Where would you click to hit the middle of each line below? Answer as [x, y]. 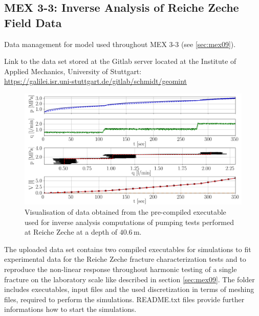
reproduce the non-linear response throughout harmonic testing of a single [121, 269]
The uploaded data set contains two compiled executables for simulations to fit [128, 249]
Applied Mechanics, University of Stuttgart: [73, 71]
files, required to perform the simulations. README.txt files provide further [124, 299]
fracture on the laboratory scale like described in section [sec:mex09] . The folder [129, 279]
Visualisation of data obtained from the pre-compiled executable [125, 211]
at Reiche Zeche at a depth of [71, 232]
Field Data [33, 22]
